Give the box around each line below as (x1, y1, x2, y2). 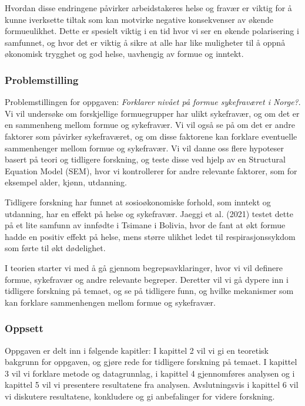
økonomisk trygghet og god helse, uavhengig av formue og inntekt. (5, 48, 244, 60)
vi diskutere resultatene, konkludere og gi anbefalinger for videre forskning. (5, 390, 275, 402)
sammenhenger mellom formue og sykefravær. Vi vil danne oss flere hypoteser (5, 141, 284, 154)
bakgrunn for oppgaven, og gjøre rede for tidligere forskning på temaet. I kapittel (5, 356, 297, 368)
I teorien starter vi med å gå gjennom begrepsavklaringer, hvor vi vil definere (5, 261, 283, 273)
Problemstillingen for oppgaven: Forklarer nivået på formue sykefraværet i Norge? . (5, 96, 301, 108)
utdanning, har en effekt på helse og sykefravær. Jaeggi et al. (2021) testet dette (5, 207, 293, 219)
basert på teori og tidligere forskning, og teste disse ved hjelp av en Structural (5, 153, 286, 165)
